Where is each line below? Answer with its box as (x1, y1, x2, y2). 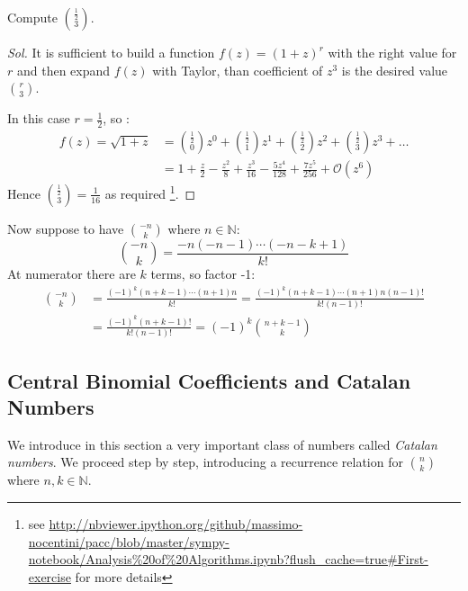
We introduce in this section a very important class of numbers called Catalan (7, 434, 437, 453)
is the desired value (341, 60, 448, 79)
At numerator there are (7, 264, 136, 283)
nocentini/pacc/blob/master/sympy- (28, 532, 229, 551)
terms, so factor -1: (150, 264, 256, 283)
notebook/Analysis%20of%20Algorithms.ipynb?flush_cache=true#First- (28, 550, 428, 569)
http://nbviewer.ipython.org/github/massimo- (49, 515, 303, 533)
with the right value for (328, 43, 457, 61)
